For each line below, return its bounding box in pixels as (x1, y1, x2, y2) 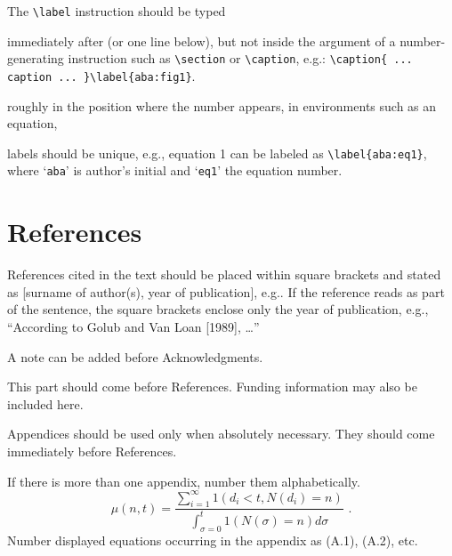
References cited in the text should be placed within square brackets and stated (7, 265, 441, 284)
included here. (7, 394, 84, 413)
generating (7, 49, 64, 68)
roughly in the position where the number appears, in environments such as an (7, 96, 437, 115)
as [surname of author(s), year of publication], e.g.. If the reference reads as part (7, 282, 445, 301)
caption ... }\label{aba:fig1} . (7, 66, 196, 85)
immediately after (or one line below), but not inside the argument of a (7, 31, 396, 50)
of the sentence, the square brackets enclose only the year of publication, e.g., (7, 300, 429, 318)
